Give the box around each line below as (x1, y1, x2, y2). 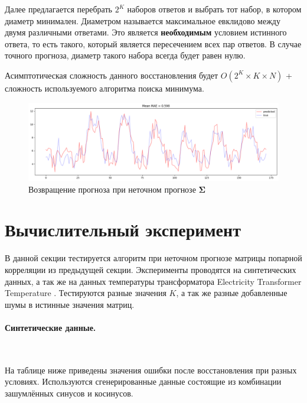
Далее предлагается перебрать (5, 3, 112, 15)
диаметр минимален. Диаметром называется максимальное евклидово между (5, 14, 280, 27)
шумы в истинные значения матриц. (5, 298, 135, 310)
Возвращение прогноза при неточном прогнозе (28, 183, 196, 195)
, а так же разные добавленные (176, 287, 288, 299)
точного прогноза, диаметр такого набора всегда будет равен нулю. (5, 49, 246, 61)
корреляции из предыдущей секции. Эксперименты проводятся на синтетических (5, 263, 296, 275)
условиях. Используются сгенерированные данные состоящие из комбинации (5, 375, 282, 388)
